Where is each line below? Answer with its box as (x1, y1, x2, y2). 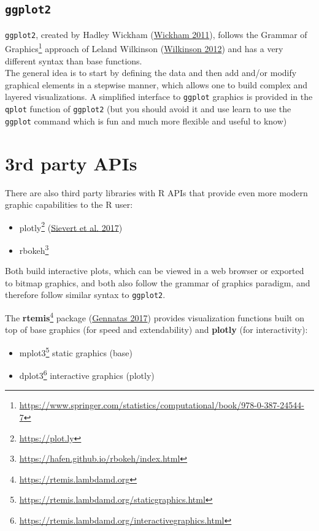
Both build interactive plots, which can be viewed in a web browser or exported (5, 264, 304, 277)
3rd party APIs (5, 150, 137, 175)
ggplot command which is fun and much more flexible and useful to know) (5, 114, 287, 127)
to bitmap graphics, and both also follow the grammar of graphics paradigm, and (5, 276, 310, 289)
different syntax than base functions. (5, 54, 142, 67)
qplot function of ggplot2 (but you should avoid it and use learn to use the (5, 102, 291, 115)
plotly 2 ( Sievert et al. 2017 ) (19, 219, 123, 234)
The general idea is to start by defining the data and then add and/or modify (5, 66, 297, 79)
